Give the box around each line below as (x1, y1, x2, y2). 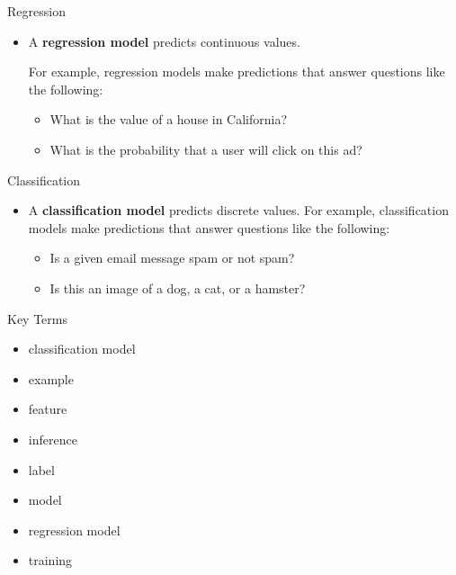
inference (28, 429, 77, 448)
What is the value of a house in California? (49, 110, 288, 129)
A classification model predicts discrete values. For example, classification (28, 201, 449, 220)
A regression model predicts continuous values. (28, 31, 300, 50)
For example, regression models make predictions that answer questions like (28, 62, 445, 81)
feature (28, 400, 67, 418)
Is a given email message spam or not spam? (49, 248, 295, 267)
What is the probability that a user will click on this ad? (49, 139, 362, 158)
